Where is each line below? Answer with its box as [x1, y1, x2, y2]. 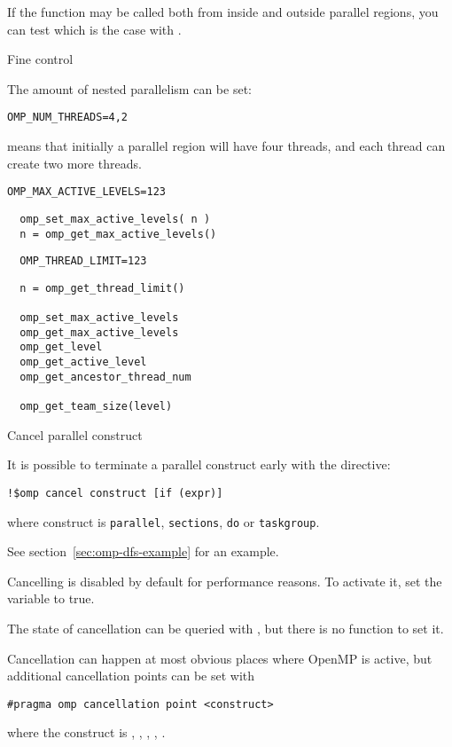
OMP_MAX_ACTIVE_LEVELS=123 [7, 185, 166, 199]
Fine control [7, 50, 74, 68]
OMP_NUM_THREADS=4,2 [7, 111, 129, 124]
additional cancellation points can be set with [7, 666, 255, 685]
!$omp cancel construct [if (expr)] [7, 486, 223, 499]
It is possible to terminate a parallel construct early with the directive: [7, 455, 391, 474]
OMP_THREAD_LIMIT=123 [19, 255, 147, 268]
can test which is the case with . [7, 20, 182, 38]
